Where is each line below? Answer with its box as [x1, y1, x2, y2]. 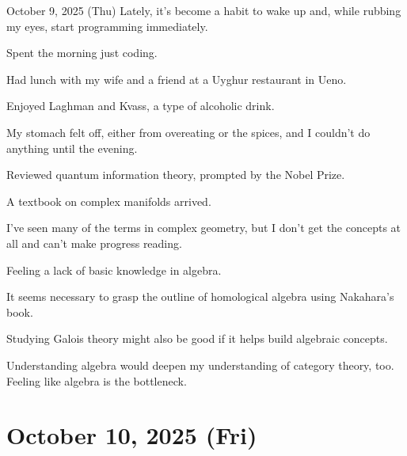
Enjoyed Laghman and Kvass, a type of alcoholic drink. [6, 97, 275, 114]
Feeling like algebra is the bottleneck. [6, 372, 187, 389]
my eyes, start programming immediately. [6, 17, 208, 34]
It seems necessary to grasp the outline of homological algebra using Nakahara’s [6, 288, 394, 305]
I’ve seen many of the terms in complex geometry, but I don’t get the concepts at [6, 219, 401, 236]
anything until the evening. [6, 139, 138, 156]
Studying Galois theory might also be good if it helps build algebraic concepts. [6, 330, 388, 347]
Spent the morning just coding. [6, 44, 158, 61]
